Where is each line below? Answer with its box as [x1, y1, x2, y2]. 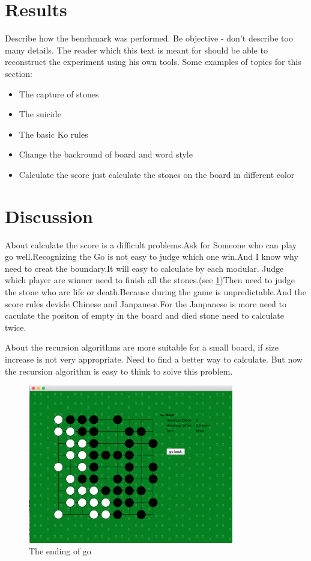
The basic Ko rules [19, 127, 88, 140]
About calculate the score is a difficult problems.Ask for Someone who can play [5, 238, 297, 251]
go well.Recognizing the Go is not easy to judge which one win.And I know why [5, 250, 298, 263]
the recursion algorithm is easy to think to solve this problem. [5, 364, 233, 377]
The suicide [19, 108, 61, 120]
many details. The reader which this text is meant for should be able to [5, 43, 268, 56]
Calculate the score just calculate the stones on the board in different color [19, 168, 295, 180]
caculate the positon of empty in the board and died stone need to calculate [5, 309, 284, 322]
